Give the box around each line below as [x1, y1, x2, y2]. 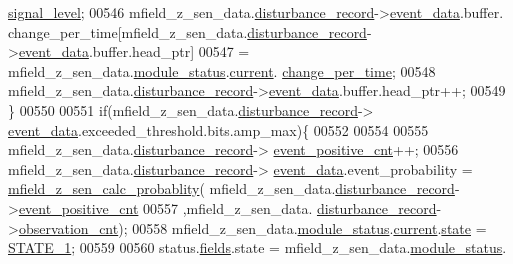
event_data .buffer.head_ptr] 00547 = [18, 41, 250, 62]
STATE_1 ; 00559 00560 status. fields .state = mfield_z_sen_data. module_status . [8, 237, 507, 258]
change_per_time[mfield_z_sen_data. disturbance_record [8, 21, 367, 42]
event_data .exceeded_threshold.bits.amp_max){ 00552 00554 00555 [8, 119, 429, 140]
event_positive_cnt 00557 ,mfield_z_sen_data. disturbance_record [18, 197, 437, 218]
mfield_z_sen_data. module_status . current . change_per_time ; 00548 [8, 60, 436, 81]
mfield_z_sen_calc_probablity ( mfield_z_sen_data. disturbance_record [8, 178, 455, 199]
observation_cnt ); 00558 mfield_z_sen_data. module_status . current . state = [18, 217, 487, 238]
